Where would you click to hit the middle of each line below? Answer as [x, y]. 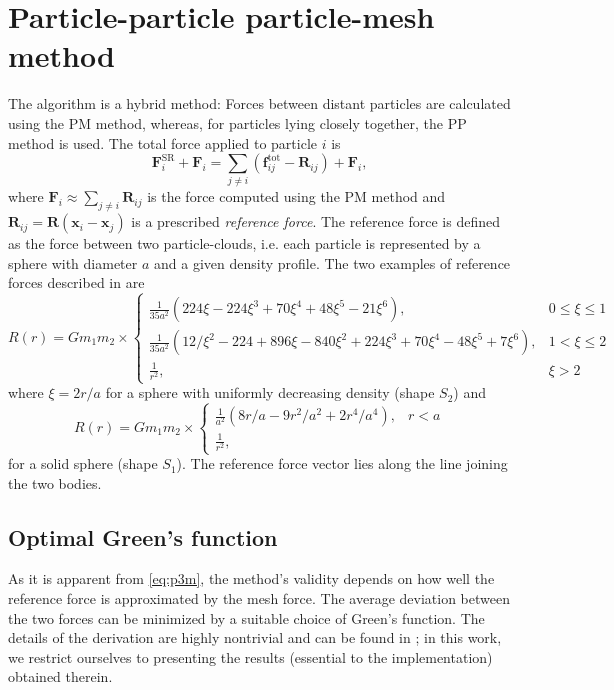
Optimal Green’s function [143, 536]
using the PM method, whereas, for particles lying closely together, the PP [237, 122]
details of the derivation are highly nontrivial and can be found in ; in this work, [255, 637]
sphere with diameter [73, 262]
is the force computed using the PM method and [296, 196]
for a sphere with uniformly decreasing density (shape [270, 392]
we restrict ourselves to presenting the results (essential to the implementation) [250, 656]
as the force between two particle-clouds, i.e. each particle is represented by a [244, 243]
